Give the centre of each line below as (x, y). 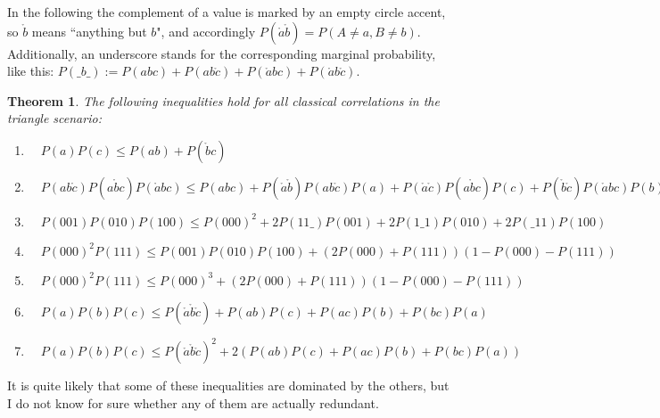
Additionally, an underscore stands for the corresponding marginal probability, (222, 53)
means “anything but (89, 31)
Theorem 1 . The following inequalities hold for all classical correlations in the (223, 100)
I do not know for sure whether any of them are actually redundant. (193, 403)
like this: (31, 71)
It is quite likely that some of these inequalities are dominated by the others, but (228, 385)
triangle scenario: (54, 118)
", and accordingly (206, 31)
